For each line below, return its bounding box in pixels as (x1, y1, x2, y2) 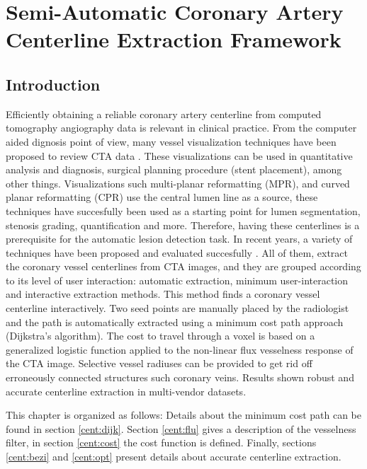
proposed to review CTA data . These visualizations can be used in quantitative (6, 148, 353, 163)
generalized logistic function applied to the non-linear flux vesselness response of (6, 342, 354, 357)
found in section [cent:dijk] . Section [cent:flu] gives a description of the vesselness (6, 421, 356, 436)
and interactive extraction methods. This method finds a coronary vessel (6, 286, 320, 301)
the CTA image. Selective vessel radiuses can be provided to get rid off (6, 356, 312, 371)
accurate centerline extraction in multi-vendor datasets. (6, 383, 247, 398)
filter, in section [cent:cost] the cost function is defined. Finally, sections (6, 435, 317, 450)
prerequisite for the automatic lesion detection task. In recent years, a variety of (6, 231, 353, 246)
